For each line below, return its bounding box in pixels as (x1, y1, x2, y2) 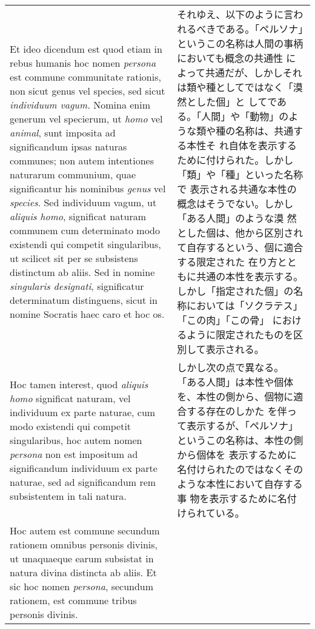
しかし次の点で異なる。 (177, 360, 284, 374)
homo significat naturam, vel (10, 391, 131, 405)
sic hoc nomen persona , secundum (10, 579, 154, 593)
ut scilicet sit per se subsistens (10, 251, 138, 265)
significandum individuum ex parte (10, 460, 157, 475)
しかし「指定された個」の (177, 284, 294, 298)
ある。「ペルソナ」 (225, 22, 303, 36)
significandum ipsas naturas (10, 140, 127, 153)
